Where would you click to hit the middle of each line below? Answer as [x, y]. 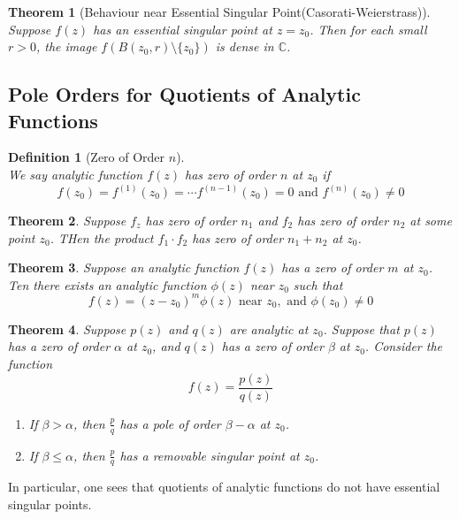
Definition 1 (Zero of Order [87, 157]
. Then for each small [368, 29]
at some [431, 220]
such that [318, 284]
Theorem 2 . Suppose [67, 220]
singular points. [50, 504]
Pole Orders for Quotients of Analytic [184, 94]
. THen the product [102, 237]
